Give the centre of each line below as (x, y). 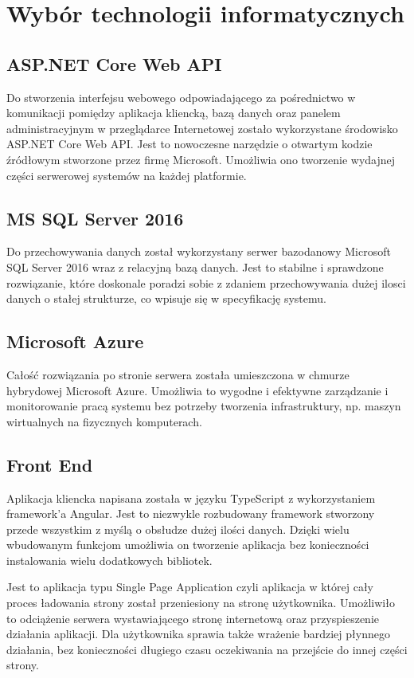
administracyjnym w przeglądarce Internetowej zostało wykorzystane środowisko (202, 128)
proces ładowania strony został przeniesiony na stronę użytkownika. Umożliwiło (201, 603)
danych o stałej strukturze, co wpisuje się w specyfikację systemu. (166, 298)
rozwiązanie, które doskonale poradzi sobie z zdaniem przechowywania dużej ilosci (206, 282)
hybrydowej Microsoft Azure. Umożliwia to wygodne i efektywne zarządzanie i (197, 390)
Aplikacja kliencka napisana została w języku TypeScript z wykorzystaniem (191, 498)
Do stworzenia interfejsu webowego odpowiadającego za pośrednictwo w (181, 97)
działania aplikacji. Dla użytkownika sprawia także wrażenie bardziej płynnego (198, 634)
